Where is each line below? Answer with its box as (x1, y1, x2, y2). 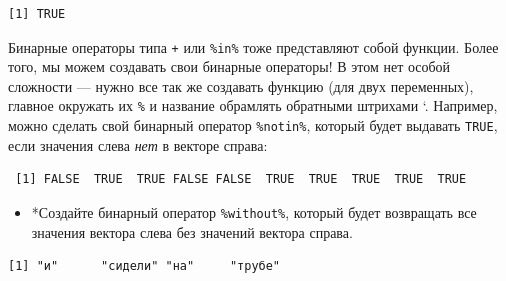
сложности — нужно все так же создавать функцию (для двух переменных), (8, 75, 474, 96)
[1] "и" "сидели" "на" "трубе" (8, 259, 281, 274)
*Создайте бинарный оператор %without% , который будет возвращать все (31, 201, 477, 222)
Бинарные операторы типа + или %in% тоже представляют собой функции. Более (8, 36, 499, 57)
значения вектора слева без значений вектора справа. (31, 221, 353, 242)
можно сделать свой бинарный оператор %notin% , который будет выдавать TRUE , (8, 115, 498, 136)
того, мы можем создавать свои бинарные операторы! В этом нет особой (8, 56, 451, 77)
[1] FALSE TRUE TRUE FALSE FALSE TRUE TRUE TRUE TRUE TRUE (15, 172, 467, 187)
